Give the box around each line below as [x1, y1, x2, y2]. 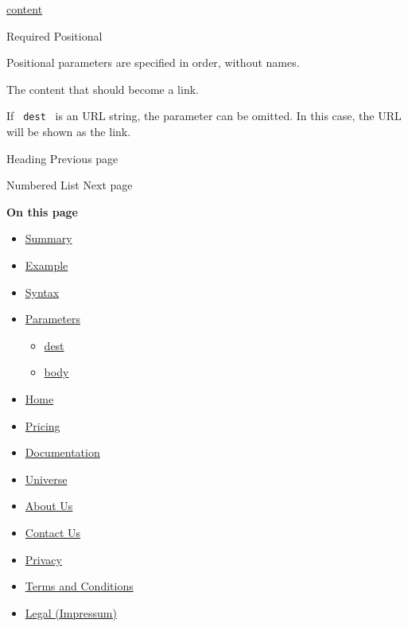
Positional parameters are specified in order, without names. [6, 54, 300, 71]
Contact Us [25, 524, 81, 540]
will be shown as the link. [6, 123, 131, 140]
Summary [25, 230, 72, 247]
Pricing [25, 417, 60, 434]
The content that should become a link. [6, 80, 199, 97]
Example [25, 257, 68, 273]
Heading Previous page [6, 150, 119, 166]
